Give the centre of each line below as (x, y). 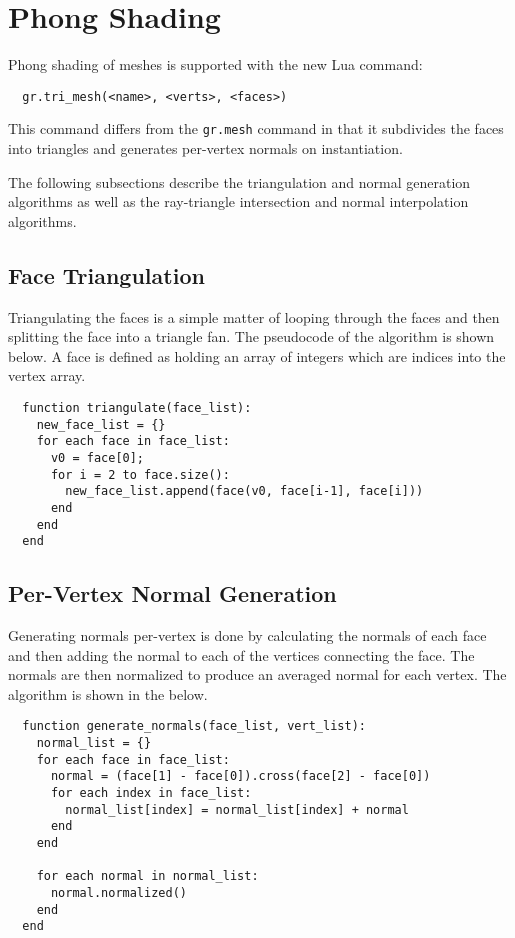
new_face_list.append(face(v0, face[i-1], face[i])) (244, 491)
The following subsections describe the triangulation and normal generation (239, 181)
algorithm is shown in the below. (108, 693)
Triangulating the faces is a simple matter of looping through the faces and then (254, 316)
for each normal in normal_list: (147, 876)
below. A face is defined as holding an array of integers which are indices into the (257, 355)
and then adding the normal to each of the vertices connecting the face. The (241, 654)
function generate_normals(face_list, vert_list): (194, 726)
